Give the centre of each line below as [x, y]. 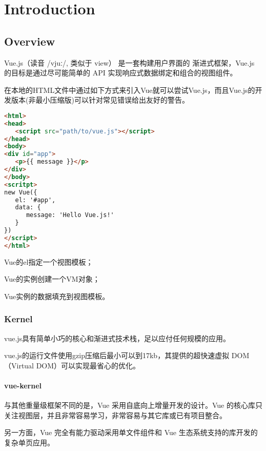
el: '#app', [35, 200]
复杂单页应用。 [29, 443]
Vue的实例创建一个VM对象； [52, 279]
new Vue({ [21, 192]
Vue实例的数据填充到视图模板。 [57, 296]
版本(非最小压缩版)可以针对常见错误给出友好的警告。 [100, 100]
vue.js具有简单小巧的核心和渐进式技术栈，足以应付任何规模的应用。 [117, 338]
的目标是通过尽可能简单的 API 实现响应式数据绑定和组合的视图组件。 [121, 73]
